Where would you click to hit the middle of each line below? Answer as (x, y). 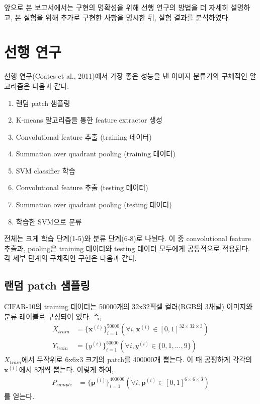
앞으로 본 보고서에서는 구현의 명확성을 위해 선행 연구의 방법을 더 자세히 (116, 7)
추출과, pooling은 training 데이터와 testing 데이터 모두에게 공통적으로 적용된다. (127, 248)
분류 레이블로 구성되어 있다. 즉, (53, 316)
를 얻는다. (19, 396)
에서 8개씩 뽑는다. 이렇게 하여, (66, 369)
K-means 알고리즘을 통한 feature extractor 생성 (89, 120)
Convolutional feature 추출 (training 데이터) (84, 136)
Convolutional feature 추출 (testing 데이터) (82, 187)
